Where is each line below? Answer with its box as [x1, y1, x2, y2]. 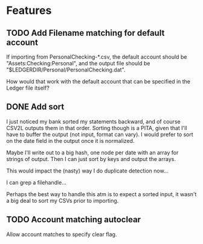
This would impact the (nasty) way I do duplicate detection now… [6, 167, 169, 174]
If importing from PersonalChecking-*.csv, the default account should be [6, 53, 187, 61]
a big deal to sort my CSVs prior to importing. [6, 197, 119, 204]
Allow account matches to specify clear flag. [6, 231, 117, 238]
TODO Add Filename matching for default [6, 28, 165, 38]
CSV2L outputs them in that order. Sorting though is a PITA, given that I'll [6, 124, 187, 131]
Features [6, 4, 52, 18]
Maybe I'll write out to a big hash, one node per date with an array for [6, 149, 179, 156]
